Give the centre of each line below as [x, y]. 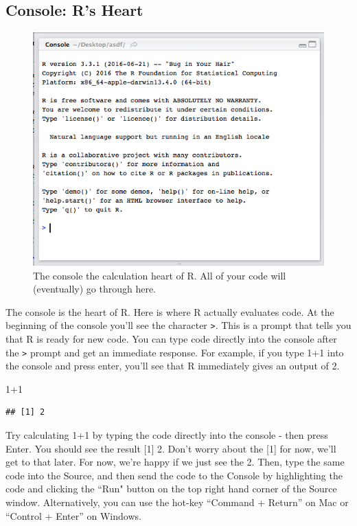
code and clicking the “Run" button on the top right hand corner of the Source [171, 489]
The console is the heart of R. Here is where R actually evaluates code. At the [170, 311]
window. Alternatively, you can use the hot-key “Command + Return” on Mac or [177, 502]
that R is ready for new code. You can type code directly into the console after [171, 339]
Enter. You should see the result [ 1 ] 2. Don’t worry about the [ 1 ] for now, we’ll [171, 448]
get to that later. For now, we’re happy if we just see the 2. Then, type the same [175, 462]
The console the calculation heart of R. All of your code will [160, 275]
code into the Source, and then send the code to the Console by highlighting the [174, 475]
